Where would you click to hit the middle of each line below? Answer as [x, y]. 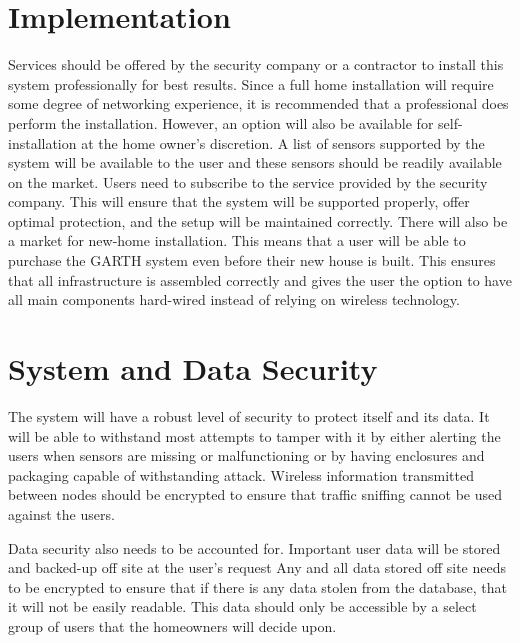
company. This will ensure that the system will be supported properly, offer [239, 201]
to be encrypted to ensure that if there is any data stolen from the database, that [258, 586]
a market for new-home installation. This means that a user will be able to [237, 240]
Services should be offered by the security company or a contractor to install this [256, 64]
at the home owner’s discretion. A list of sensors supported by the [283, 142]
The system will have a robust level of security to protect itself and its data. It [249, 415]
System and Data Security [193, 368]
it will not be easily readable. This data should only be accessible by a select [242, 606]
